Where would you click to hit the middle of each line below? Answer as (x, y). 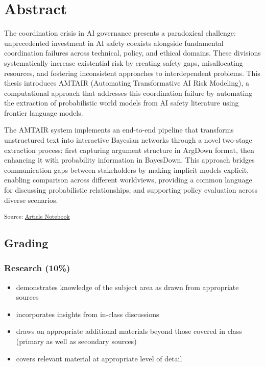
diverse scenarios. (31, 200)
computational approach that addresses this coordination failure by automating (128, 93)
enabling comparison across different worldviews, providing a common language (128, 180)
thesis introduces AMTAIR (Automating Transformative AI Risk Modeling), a (127, 83)
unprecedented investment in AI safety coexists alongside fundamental (114, 43)
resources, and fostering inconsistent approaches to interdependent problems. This (132, 73)
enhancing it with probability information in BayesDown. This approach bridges (129, 160)
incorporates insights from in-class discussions (88, 314)
